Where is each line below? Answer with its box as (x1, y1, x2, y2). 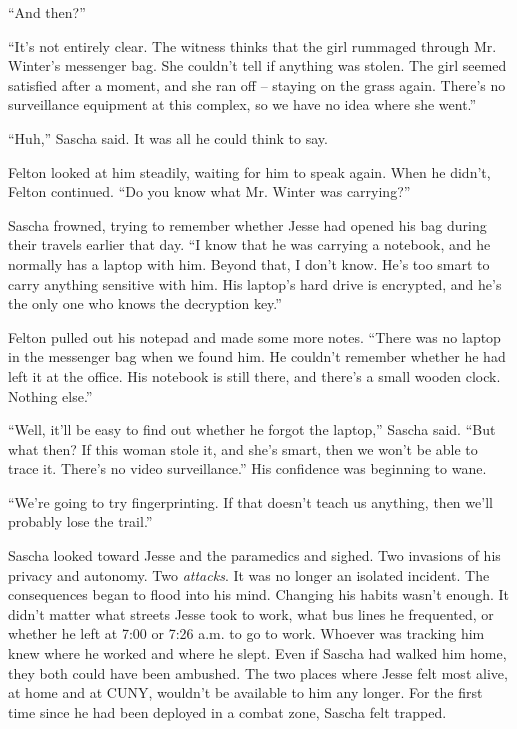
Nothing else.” (8, 385, 93, 406)
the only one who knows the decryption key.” (8, 293, 282, 314)
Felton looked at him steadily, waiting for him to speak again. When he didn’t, (8, 161, 491, 182)
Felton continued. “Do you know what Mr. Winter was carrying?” (8, 181, 411, 202)
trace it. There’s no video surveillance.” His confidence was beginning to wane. (8, 458, 487, 479)
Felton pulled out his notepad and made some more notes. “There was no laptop (8, 326, 501, 347)
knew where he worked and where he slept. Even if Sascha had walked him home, (8, 643, 507, 664)
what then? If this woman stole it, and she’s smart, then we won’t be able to (8, 438, 478, 459)
